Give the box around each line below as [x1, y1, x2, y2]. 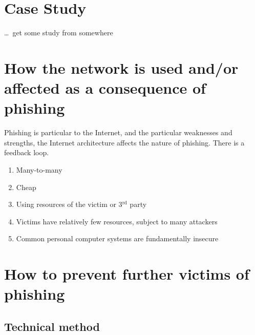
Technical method [4, 318, 100, 334]
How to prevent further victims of [4, 263, 249, 284]
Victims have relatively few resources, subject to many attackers [16, 216, 218, 226]
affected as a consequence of [4, 77, 206, 98]
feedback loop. [4, 147, 49, 158]
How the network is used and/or [4, 57, 239, 78]
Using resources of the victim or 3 [16, 199, 122, 210]
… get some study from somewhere [4, 27, 113, 38]
